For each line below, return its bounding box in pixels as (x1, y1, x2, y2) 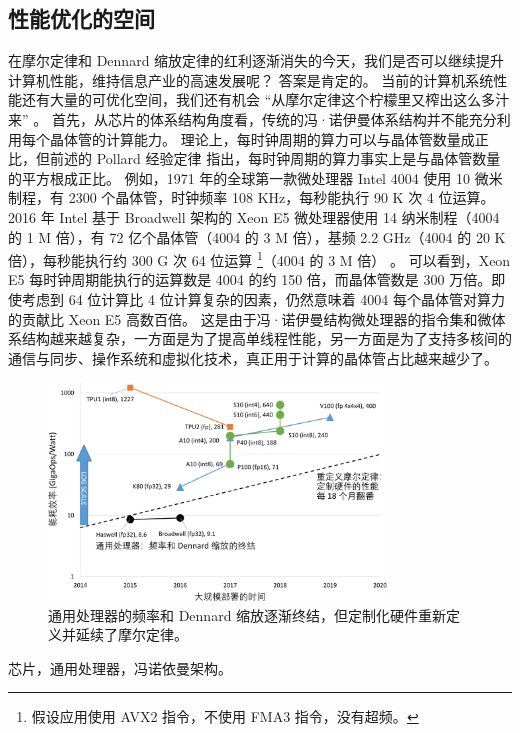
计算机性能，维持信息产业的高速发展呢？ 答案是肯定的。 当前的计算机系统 (8, 69, 494, 90)
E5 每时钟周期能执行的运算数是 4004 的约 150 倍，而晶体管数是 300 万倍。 (8, 269, 492, 290)
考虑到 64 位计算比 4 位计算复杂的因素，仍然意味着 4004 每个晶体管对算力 (21, 288, 505, 309)
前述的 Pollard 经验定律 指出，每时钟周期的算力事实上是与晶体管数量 (49, 148, 501, 169)
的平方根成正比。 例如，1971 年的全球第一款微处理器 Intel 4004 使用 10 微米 (8, 167, 503, 188)
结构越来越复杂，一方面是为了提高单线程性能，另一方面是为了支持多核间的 (21, 328, 512, 349)
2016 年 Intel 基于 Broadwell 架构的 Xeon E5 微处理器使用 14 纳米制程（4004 (8, 206, 500, 227)
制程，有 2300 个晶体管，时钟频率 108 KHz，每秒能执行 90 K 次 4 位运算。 (8, 187, 495, 208)
